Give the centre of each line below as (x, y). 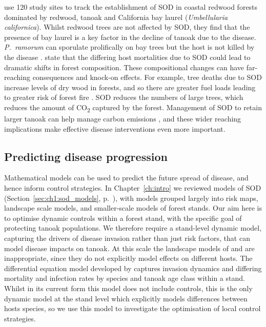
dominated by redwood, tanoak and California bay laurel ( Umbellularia (116, 17)
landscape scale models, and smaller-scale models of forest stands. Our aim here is (133, 208)
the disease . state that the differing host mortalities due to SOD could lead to (127, 57)
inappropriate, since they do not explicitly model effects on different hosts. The (128, 258)
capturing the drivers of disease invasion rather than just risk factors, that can (127, 238)
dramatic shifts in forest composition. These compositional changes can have (124, 67)
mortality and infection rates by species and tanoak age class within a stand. (125, 278)
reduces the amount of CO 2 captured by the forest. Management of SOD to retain (133, 108)
